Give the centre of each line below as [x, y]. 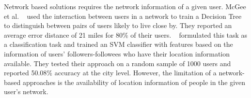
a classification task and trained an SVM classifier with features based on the [118, 44]
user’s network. [26, 91]
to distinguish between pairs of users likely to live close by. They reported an [118, 25]
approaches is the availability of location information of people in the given [134, 82]
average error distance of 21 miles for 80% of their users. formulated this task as [126, 35]
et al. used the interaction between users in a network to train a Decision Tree [123, 16]
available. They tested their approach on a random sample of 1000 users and [118, 63]
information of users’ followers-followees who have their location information [117, 53]
